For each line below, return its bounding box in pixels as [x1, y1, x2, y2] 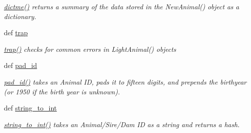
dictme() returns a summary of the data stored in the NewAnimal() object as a [4, 1, 239, 11]
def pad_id [4, 60, 37, 70]
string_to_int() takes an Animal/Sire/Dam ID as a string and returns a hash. [4, 119, 240, 129]
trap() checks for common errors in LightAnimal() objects [4, 44, 176, 54]
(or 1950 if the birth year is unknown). [4, 86, 120, 96]
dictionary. [4, 11, 37, 21]
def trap [4, 27, 28, 38]
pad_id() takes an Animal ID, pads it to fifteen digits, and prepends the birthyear [4, 76, 247, 87]
